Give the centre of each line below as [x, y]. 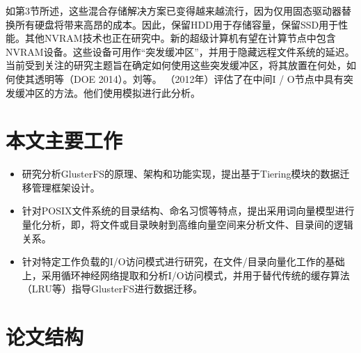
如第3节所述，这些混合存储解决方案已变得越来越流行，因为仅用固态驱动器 [174, 10]
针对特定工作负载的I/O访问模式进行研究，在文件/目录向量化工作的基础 [183, 261]
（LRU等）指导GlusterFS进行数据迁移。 [112, 289]
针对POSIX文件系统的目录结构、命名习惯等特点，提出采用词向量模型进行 [188, 211]
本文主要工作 [64, 140]
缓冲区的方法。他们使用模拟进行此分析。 [107, 92]
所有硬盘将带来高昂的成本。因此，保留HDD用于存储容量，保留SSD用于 [177, 24]
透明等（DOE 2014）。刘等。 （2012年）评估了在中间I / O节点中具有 [189, 78]
